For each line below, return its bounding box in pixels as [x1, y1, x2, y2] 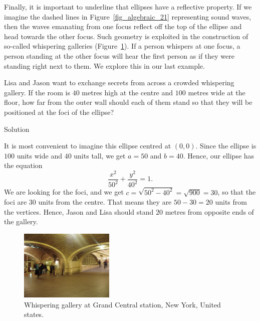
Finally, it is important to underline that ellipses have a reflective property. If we [4, 2, 252, 12]
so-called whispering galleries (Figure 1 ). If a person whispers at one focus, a [4, 41, 240, 51]
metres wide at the [188, 87, 245, 97]
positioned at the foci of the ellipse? [4, 106, 114, 117]
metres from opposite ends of [165, 206, 254, 217]
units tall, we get [74, 150, 126, 160]
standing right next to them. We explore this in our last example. [4, 60, 205, 71]
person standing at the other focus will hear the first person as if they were [4, 50, 234, 61]
